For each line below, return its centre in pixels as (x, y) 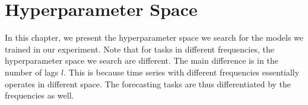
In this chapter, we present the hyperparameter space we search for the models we (154, 37)
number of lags (32, 72)
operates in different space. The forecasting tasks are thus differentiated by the (148, 83)
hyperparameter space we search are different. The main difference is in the (142, 60)
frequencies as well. (39, 95)
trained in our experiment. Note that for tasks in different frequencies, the (139, 49)
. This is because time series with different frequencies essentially (182, 72)
